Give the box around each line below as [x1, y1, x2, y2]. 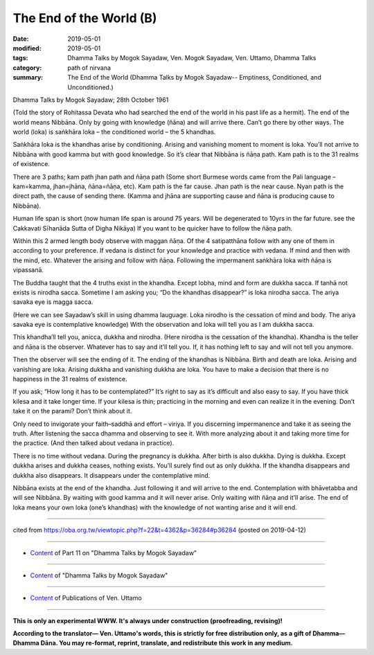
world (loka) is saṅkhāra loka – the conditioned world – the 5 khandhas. [12, 128, 216, 136]
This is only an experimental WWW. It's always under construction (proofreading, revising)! [12, 616, 283, 625]
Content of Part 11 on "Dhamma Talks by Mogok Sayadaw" [30, 548, 197, 557]
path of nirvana [67, 63, 111, 72]
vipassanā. [12, 266, 44, 274]
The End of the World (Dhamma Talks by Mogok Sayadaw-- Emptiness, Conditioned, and [67, 73, 321, 82]
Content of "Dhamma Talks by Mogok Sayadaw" [30, 571, 168, 580]
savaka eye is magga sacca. [12, 298, 93, 306]
